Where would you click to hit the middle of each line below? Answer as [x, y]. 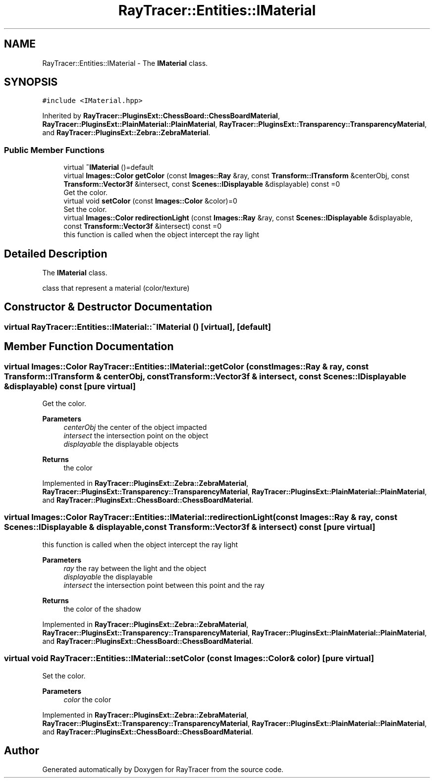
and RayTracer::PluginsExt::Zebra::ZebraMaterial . [126, 133]
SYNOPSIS [31, 82]
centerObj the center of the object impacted [135, 427]
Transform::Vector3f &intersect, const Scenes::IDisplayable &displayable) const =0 [202, 184]
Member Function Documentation [89, 347]
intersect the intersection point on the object [136, 436]
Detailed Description [56, 254]
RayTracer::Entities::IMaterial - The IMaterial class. [125, 63]
